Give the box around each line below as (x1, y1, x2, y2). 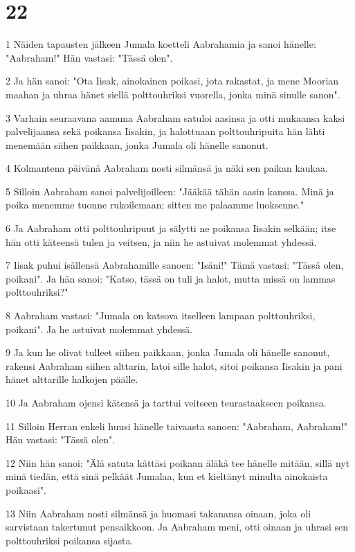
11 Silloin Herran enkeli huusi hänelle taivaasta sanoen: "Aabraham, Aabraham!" (6, 418, 347, 433)
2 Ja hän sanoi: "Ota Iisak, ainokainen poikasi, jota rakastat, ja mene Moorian (6, 73, 339, 88)
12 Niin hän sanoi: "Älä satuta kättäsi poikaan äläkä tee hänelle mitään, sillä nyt (6, 455, 350, 470)
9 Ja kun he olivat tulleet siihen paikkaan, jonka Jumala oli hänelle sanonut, (6, 345, 330, 359)
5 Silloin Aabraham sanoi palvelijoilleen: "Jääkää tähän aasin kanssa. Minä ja (6, 184, 334, 198)
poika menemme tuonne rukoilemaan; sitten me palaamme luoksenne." (6, 197, 304, 212)
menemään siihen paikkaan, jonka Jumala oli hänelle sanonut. (6, 137, 268, 152)
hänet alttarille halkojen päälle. (6, 372, 138, 386)
